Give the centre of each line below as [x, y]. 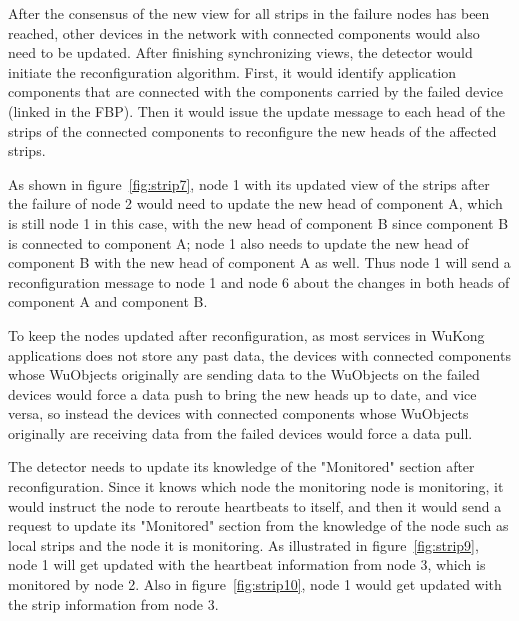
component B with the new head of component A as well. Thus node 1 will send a [259, 262]
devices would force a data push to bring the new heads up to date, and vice [242, 393]
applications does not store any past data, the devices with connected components [259, 354]
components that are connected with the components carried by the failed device [255, 91]
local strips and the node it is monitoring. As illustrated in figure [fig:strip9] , [243, 544]
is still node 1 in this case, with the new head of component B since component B [258, 222]
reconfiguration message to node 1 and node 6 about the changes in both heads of [259, 281]
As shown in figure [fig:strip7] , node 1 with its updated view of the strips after [249, 183]
